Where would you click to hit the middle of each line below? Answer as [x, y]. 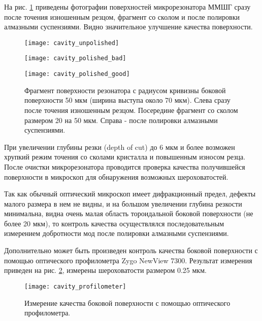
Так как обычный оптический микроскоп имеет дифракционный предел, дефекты [130, 194]
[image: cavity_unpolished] [72, 43]
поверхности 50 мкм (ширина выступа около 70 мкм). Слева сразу [127, 100]
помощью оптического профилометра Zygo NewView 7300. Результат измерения [128, 260]
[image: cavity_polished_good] [77, 74]
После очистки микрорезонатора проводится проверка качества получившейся [125, 166]
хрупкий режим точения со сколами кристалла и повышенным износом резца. [125, 157]
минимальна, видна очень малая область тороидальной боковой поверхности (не [129, 213]
